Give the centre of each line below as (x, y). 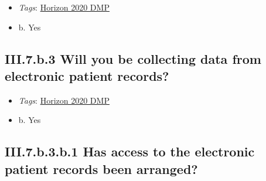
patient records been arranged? (101, 168)
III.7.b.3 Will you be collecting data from (133, 58)
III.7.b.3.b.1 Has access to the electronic (130, 151)
